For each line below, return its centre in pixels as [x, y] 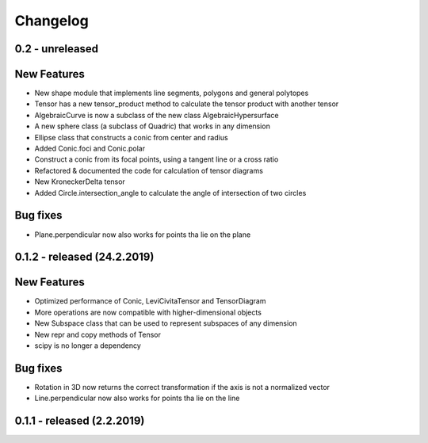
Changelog [52, 21]
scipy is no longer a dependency [88, 346]
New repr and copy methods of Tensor [98, 334]
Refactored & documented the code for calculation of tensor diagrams [149, 170]
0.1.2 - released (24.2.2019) [84, 257]
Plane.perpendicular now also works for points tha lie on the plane [143, 235]
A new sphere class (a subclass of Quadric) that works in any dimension [153, 126]
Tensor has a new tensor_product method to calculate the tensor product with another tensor [187, 104]
